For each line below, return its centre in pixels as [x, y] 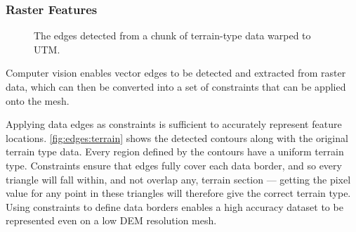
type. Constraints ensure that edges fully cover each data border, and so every [174, 165]
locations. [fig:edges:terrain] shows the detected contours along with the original [177, 137]
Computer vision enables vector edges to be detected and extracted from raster [176, 73]
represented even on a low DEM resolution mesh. [111, 220]
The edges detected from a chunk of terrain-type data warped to [172, 36]
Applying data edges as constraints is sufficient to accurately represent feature [174, 124]
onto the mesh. [38, 100]
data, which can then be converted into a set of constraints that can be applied [176, 86]
